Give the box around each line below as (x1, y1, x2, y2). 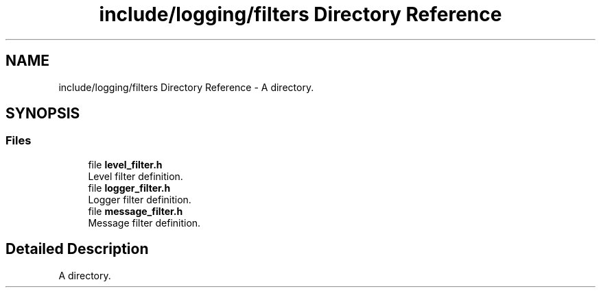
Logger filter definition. (88, 193, 191, 205)
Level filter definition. (88, 170, 183, 182)
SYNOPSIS (5, 105, 80, 123)
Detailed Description (5, 240, 149, 258)
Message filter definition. (88, 216, 201, 229)
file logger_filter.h (88, 181, 171, 194)
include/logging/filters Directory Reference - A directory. (58, 81, 314, 93)
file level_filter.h (88, 158, 163, 170)
